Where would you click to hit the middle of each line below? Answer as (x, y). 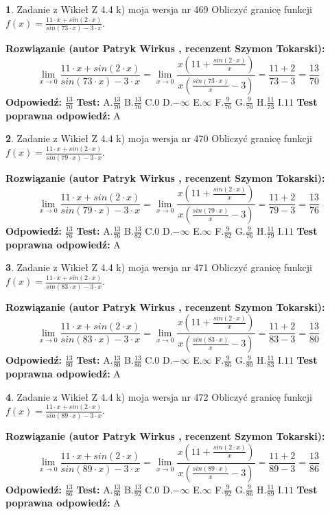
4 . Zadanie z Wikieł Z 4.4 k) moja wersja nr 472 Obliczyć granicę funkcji (159, 396)
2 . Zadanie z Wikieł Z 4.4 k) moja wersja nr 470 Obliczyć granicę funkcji (159, 138)
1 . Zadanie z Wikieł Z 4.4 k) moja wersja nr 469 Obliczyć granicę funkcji (159, 9)
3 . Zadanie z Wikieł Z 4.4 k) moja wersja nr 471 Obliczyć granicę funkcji (159, 267)
